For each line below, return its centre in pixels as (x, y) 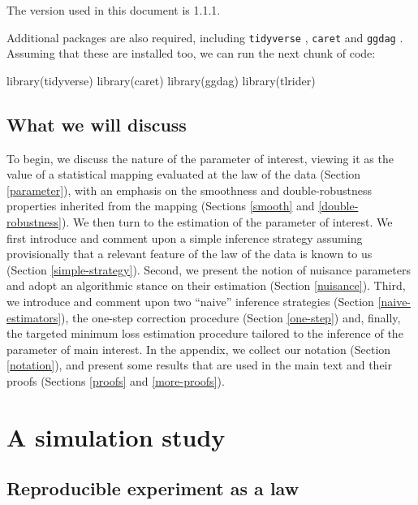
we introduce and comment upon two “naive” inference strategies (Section (190, 301)
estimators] (34, 317)
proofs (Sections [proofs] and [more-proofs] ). (116, 380)
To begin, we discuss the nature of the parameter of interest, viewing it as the (200, 158)
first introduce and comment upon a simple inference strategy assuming (185, 237)
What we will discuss (97, 124)
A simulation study (116, 436)
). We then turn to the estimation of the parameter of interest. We (227, 222)
